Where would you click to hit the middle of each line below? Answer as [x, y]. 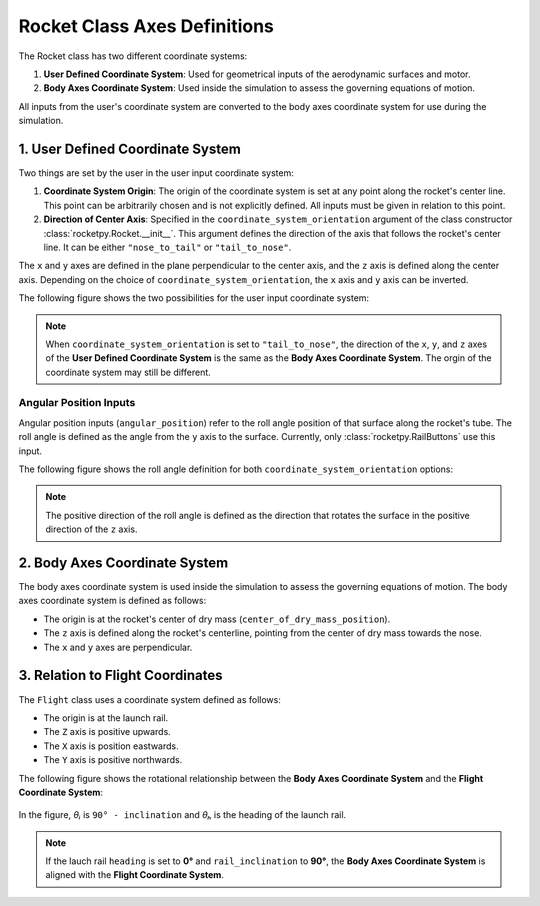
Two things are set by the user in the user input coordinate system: [156, 173]
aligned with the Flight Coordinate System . [135, 875]
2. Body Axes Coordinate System [123, 563]
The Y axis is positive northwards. [113, 760]
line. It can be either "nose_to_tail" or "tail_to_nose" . [167, 247]
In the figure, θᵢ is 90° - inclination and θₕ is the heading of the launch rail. [182, 815]
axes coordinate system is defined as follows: [112, 601]
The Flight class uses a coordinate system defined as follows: [150, 699]
